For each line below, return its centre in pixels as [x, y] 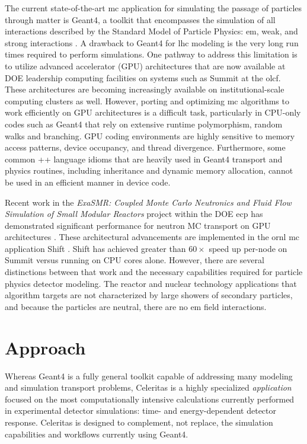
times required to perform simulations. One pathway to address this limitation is [151, 54]
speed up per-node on [248, 248]
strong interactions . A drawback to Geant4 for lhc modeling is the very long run [152, 42]
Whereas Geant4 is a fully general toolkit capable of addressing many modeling [149, 376]
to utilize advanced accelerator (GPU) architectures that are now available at [145, 66]
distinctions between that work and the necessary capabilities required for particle [154, 272]
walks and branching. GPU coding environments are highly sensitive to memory [150, 135]
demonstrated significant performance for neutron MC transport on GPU [138, 225]
